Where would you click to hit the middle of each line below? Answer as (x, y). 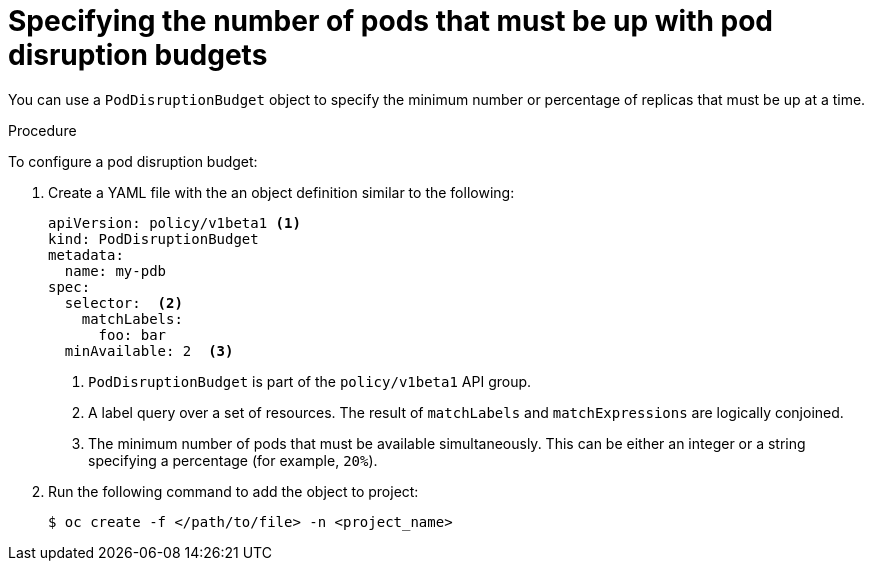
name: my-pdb (115, 270)
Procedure (42, 130)
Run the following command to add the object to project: (233, 491)
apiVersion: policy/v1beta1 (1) (174, 222)
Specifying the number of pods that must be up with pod (391, 21)
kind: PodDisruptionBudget (153, 238)
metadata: (86, 254)
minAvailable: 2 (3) (149, 350)
